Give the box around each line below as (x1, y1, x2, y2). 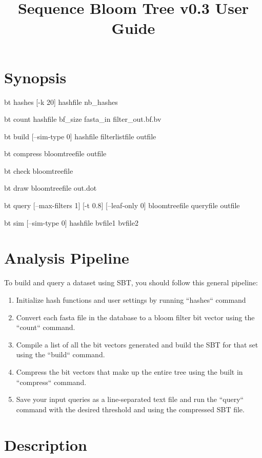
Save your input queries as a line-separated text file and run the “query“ (16, 394, 244, 405)
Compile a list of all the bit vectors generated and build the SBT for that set (16, 339, 258, 350)
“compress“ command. (16, 376, 87, 387)
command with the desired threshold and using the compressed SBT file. (16, 404, 245, 414)
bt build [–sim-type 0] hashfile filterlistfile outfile (4, 131, 156, 141)
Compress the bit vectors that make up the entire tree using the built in (16, 366, 243, 377)
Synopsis (4, 66, 67, 87)
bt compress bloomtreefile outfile (4, 148, 107, 159)
